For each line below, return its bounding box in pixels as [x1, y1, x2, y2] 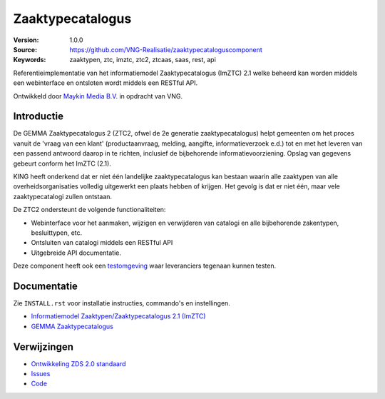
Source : [13, 45, 38, 54]
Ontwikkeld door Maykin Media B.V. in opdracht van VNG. [13, 91, 183, 100]
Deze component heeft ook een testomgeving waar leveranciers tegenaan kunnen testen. [13, 261, 277, 271]
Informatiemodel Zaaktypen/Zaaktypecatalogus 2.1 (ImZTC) [31, 312, 206, 320]
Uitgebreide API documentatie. [31, 248, 121, 257]
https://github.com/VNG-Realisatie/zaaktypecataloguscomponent [69, 45, 263, 54]
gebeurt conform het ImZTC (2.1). [13, 159, 112, 168]
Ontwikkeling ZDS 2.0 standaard [31, 359, 126, 368]
